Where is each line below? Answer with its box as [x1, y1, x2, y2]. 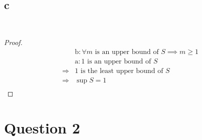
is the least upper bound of [80, 67, 163, 75]
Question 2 [4, 117, 80, 137]
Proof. [4, 37, 23, 47]
